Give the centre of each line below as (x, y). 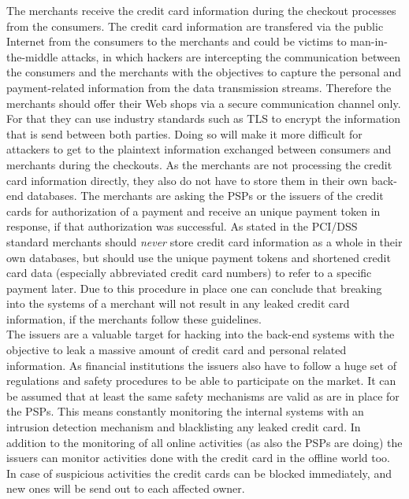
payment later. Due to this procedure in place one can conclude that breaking (194, 288)
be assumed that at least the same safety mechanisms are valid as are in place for (203, 396)
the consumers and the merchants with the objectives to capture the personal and (204, 72)
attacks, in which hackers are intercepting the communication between (231, 56)
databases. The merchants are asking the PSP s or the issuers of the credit (205, 196)
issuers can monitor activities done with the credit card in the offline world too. (198, 458)
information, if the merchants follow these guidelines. (134, 318)
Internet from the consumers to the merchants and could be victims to (177, 41)
